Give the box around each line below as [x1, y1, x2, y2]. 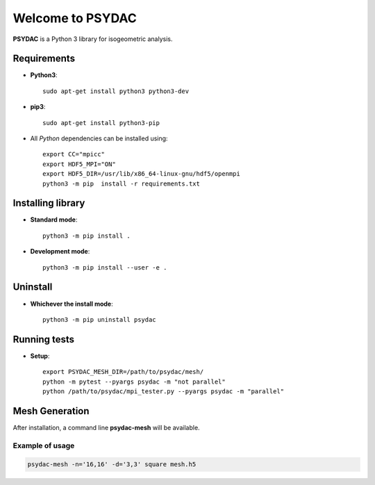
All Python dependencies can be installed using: [30, 134, 168, 142]
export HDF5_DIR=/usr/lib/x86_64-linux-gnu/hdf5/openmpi [42, 170, 241, 178]
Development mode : [30, 247, 90, 256]
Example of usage [12, 441, 75, 450]
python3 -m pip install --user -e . [42, 263, 167, 271]
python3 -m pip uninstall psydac [42, 315, 156, 323]
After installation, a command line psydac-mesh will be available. [12, 423, 201, 431]
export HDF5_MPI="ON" [42, 160, 116, 168]
